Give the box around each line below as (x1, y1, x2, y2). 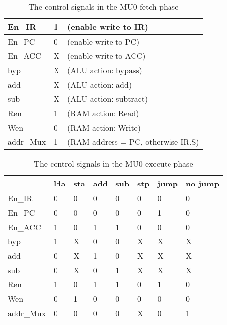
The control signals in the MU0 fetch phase (28, 1, 179, 12)
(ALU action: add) (67, 79, 132, 90)
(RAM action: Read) (67, 107, 139, 119)
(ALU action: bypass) (67, 64, 142, 76)
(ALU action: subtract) (67, 93, 148, 104)
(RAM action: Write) (67, 122, 141, 133)
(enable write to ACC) (67, 50, 146, 61)
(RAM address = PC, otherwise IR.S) (67, 136, 199, 147)
